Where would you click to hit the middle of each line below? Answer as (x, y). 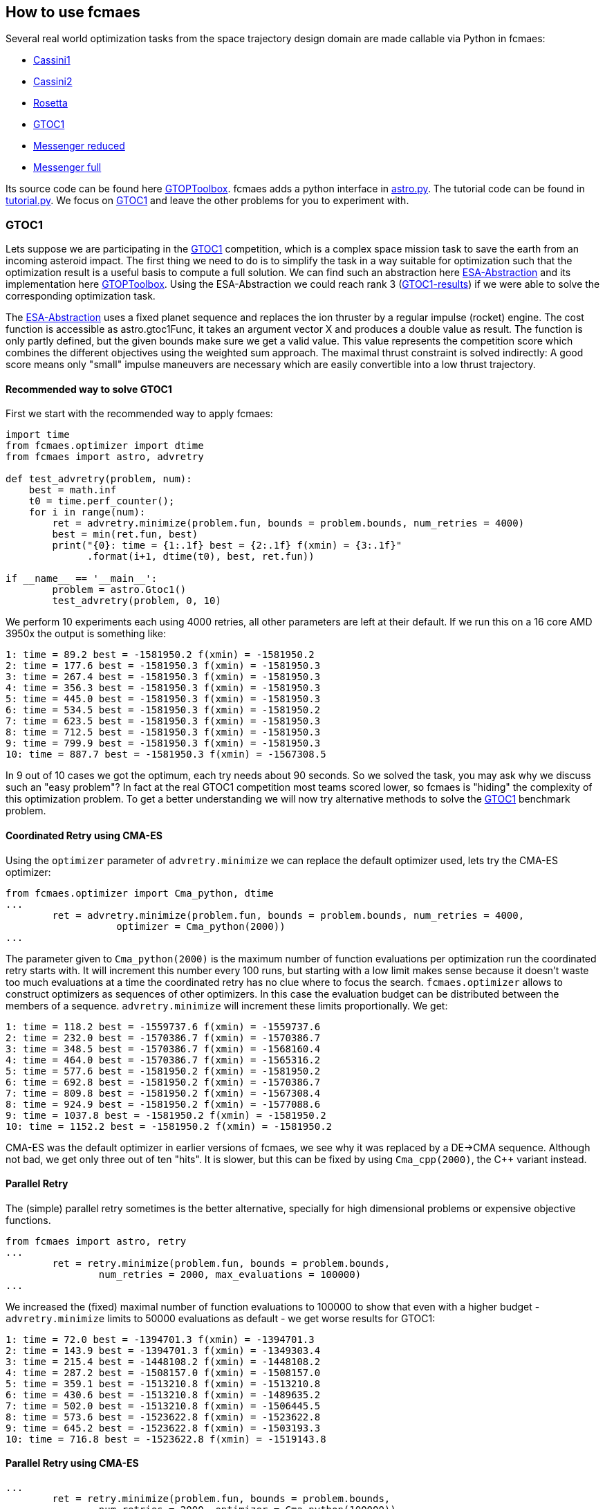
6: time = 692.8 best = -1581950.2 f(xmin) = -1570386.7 (163, 1082)
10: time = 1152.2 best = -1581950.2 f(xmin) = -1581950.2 (169, 1126)
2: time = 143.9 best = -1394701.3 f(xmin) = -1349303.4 (163, 1350)
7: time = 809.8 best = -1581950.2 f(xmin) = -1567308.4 (163, 1093)
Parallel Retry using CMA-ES (72, 1463)
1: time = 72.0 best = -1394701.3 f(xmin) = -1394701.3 (160, 1339)
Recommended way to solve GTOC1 (89, 389)
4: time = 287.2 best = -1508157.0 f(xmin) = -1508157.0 (163, 1372)
